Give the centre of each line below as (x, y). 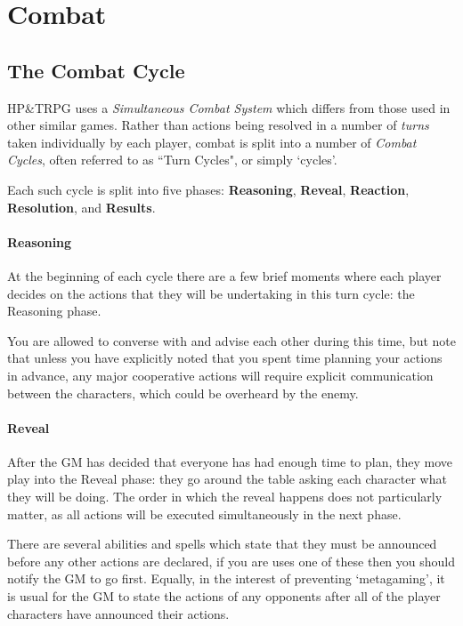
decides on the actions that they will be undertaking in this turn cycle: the (211, 293)
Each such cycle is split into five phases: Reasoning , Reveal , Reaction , (208, 189)
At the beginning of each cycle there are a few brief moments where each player (224, 275)
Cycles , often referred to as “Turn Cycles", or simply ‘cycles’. (172, 160)
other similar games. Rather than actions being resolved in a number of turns (218, 125)
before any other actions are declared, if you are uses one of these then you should (231, 561)
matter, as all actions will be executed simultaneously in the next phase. (204, 514)
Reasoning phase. (54, 311)
